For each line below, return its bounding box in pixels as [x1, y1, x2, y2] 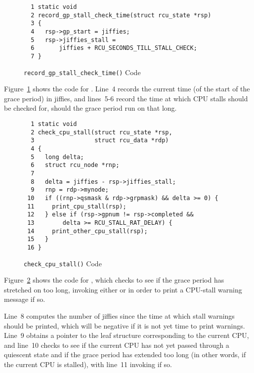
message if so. [4, 294, 45, 304]
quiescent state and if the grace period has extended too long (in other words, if [4, 349, 246, 360]
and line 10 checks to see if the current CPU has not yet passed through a [4, 339, 229, 350]
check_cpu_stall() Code [24, 258, 102, 268]
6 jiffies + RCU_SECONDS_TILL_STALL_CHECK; [31, 44, 197, 52]
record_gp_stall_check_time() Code [24, 67, 141, 77]
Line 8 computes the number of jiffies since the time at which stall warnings [4, 310, 235, 321]
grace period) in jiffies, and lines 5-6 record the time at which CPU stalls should [4, 93, 248, 103]
